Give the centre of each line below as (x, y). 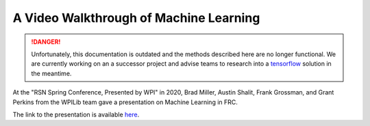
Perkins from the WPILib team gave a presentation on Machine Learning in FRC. (125, 102)
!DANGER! (46, 42)
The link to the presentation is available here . (76, 114)
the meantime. (51, 73)
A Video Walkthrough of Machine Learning (136, 18)
